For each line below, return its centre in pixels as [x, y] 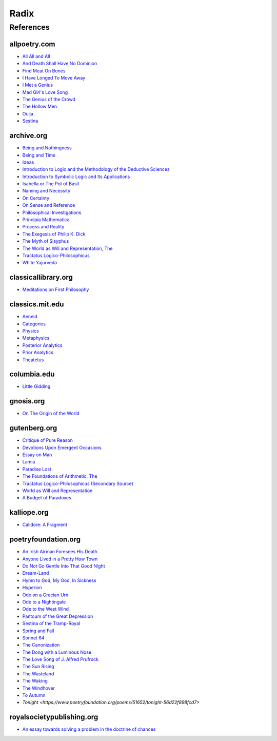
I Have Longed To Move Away [54, 77]
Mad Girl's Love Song [45, 92]
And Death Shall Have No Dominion [60, 64]
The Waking [35, 681]
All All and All [36, 56]
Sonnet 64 [33, 638]
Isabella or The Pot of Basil [51, 184]
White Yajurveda [40, 263]
